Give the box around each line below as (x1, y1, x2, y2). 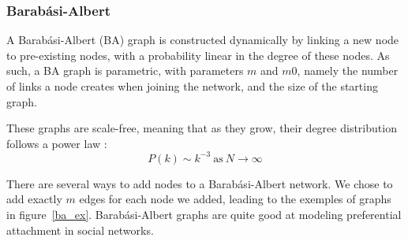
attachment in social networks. (6, 221, 154, 238)
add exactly (6, 191, 62, 207)
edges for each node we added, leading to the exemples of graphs (79, 191, 391, 207)
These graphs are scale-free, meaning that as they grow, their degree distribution (6, 120, 397, 136)
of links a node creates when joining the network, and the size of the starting (6, 78, 378, 94)
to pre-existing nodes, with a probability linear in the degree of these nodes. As (6, 46, 390, 63)
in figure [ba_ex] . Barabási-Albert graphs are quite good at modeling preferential (6, 206, 402, 223)
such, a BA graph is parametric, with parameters (6, 62, 244, 79)
